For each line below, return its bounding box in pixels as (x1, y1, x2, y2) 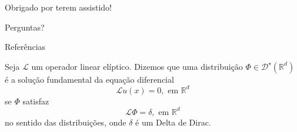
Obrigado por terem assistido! (5, 1, 112, 13)
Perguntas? (5, 21, 45, 33)
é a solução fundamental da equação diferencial (5, 73, 174, 85)
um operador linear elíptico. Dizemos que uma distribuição (31, 60, 243, 72)
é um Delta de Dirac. (135, 116, 211, 128)
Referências (5, 40, 46, 53)
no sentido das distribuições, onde (5, 116, 126, 128)
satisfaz (22, 94, 49, 107)
